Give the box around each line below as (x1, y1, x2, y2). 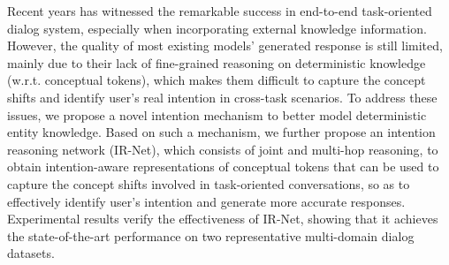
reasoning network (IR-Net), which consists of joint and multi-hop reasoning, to (7, 140, 438, 158)
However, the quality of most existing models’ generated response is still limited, (7, 36, 443, 55)
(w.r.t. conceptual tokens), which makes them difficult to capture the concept (7, 71, 426, 89)
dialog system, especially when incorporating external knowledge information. (7, 19, 427, 37)
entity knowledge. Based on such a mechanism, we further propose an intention (7, 123, 436, 141)
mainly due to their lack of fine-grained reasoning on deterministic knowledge (7, 53, 426, 72)
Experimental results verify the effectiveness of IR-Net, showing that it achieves (7, 209, 438, 228)
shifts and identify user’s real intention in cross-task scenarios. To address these (7, 87, 438, 106)
